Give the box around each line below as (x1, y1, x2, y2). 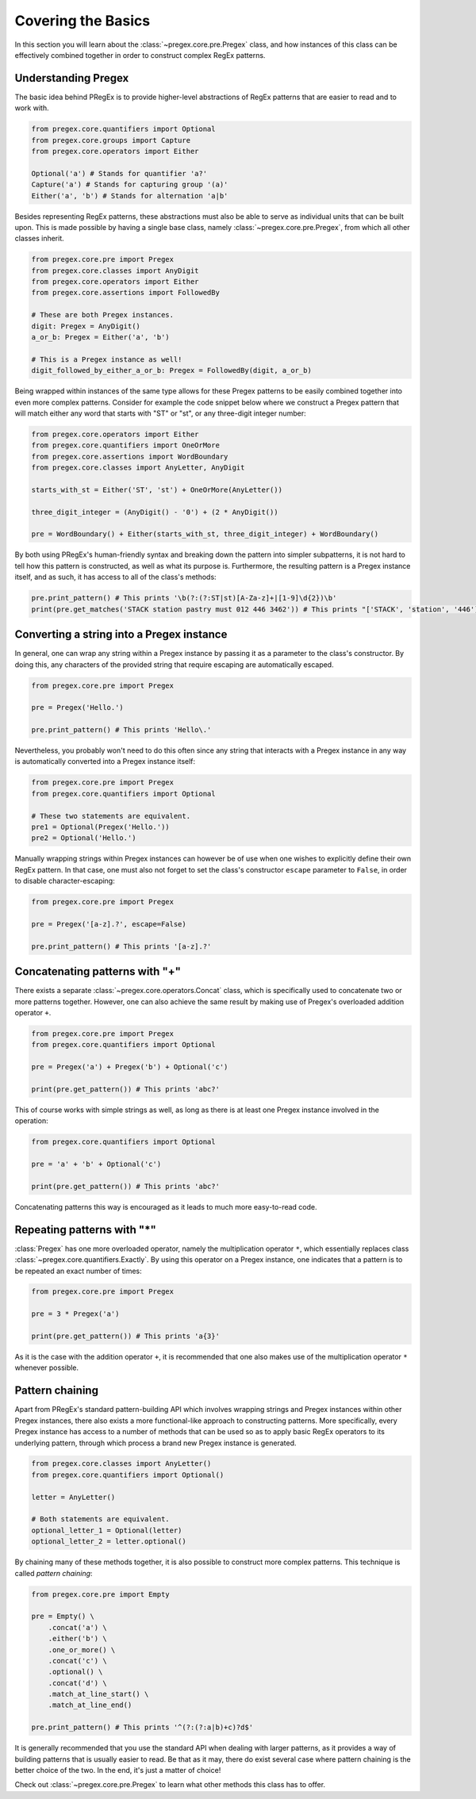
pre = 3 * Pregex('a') (31, 1310, 120, 1318)
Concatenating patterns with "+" (14, 965, 182, 979)
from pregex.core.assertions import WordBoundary (31, 452, 228, 461)
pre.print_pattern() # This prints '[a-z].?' (31, 942, 212, 951)
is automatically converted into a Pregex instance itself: (14, 757, 196, 766)
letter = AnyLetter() (31, 1492, 116, 1502)
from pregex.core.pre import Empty (31, 1590, 170, 1598)
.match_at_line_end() (48, 1701, 132, 1709)
